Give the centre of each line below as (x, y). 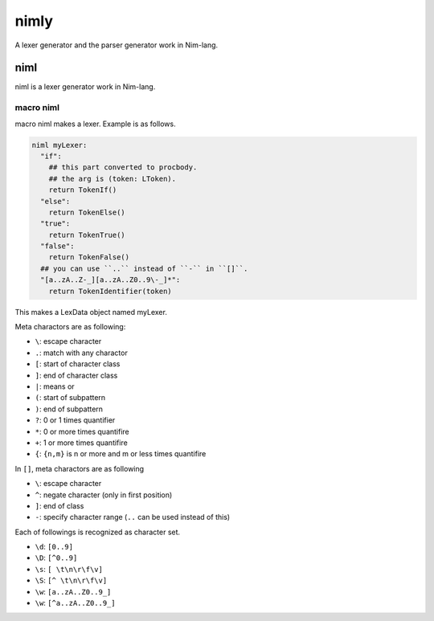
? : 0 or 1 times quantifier (75, 420)
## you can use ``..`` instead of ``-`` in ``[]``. (144, 268)
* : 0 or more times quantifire (82, 431)
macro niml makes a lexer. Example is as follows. (95, 124)
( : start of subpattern (70, 398)
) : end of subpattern (69, 409)
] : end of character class (76, 375)
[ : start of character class (78, 364)
